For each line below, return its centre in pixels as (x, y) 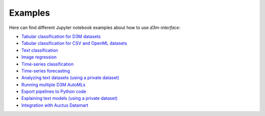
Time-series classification (47, 64)
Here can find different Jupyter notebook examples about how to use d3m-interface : (95, 28)
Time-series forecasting (46, 71)
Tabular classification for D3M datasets (61, 36)
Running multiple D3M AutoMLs (53, 85)
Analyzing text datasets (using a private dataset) (70, 78)
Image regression (39, 57)
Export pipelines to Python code (54, 91)
